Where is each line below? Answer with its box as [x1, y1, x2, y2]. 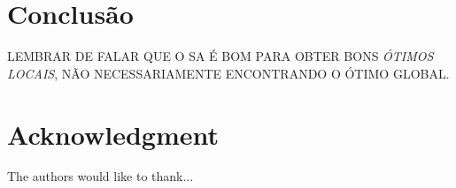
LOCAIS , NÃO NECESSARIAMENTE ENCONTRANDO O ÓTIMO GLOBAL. [7, 64, 450, 82]
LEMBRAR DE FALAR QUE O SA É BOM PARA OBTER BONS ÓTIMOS [7, 47, 434, 65]
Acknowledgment [7, 116, 219, 152]
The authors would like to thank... [7, 167, 194, 185]
